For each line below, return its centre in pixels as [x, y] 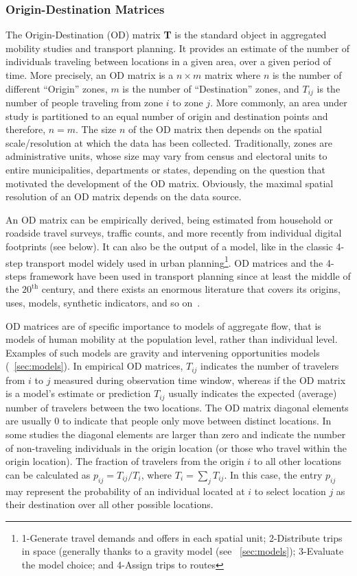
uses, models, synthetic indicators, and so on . [103, 303]
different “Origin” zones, [57, 88]
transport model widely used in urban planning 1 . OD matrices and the [174, 261]
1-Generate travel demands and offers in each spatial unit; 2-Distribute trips [182, 537]
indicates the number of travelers [270, 366]
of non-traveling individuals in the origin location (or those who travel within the [176, 447]
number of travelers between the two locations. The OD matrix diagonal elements [177, 407]
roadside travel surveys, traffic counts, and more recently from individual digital [174, 233]
